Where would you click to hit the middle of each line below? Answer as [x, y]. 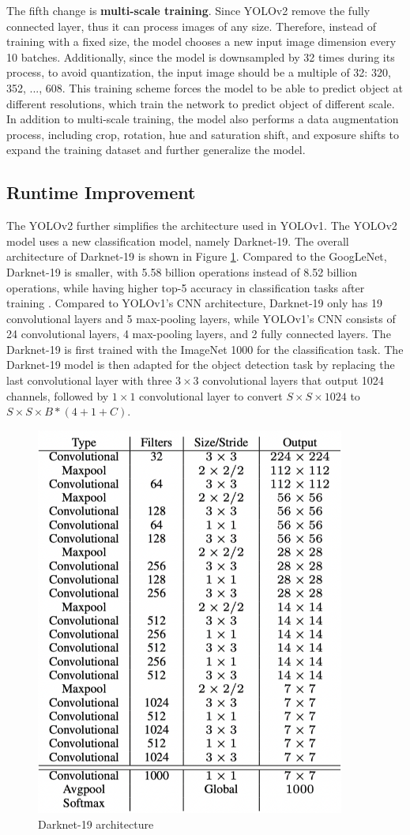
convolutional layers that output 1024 [293, 380]
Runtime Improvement [101, 192]
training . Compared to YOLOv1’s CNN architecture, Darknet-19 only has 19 [194, 303]
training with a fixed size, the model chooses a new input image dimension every [201, 41]
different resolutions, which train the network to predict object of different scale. [201, 103]
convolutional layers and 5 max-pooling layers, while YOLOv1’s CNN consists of [201, 318]
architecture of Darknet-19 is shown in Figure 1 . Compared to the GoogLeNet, [197, 256]
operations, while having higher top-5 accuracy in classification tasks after [186, 287]
